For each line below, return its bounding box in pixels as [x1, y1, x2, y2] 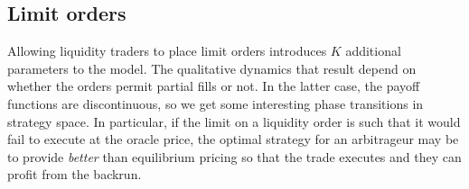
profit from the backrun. [7, 165, 142, 184]
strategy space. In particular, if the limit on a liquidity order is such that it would [7, 112, 461, 130]
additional [345, 41, 401, 60]
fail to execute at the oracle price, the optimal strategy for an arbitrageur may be [7, 130, 459, 148]
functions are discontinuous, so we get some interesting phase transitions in [7, 94, 424, 112]
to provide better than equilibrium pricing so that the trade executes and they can [7, 147, 462, 166]
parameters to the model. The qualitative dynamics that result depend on [7, 58, 417, 77]
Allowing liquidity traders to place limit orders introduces [7, 41, 327, 60]
